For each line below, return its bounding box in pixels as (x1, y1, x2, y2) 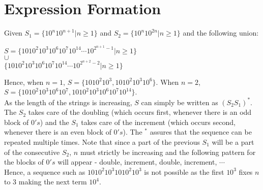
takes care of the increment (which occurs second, (81, 116, 236, 127)
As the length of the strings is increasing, (4, 97, 132, 107)
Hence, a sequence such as (4, 166, 85, 177)
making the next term (18, 176, 87, 187)
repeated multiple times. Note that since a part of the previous (4, 136, 200, 147)
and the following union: (183, 27, 259, 38)
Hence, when (4, 76, 44, 87)
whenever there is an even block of (4, 126, 111, 137)
